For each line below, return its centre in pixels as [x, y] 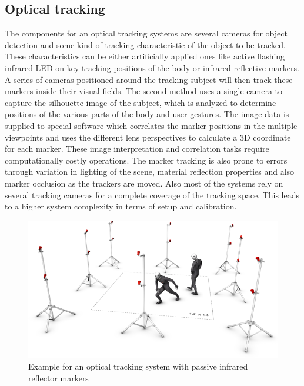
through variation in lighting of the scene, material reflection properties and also [150, 172]
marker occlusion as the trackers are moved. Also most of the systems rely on [144, 183]
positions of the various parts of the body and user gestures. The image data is [147, 114]
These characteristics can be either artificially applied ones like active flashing [145, 56]
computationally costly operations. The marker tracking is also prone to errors [146, 160]
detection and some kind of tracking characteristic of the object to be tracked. [145, 44]
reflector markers [59, 377]
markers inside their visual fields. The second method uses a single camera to [144, 91]
